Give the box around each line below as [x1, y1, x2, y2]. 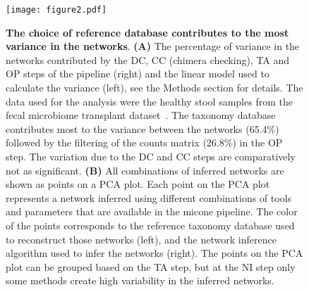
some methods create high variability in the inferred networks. [6, 273, 274, 288]
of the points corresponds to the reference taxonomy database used [6, 217, 295, 232]
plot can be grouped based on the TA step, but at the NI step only [6, 259, 296, 274]
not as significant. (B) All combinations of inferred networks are [6, 163, 284, 177]
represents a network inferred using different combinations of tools [6, 190, 292, 205]
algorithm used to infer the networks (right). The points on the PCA [6, 246, 303, 260]
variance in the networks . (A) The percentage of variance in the [6, 39, 300, 53]
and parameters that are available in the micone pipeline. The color [6, 204, 298, 219]
